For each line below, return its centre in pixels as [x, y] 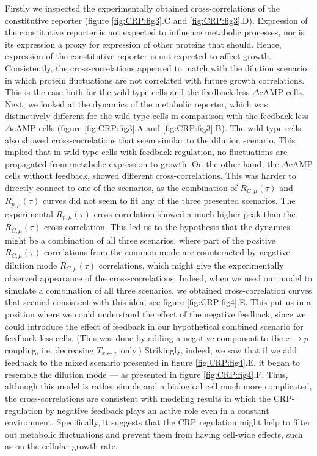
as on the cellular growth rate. [61, 446]
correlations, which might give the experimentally [191, 265]
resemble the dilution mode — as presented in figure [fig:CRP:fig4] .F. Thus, [147, 374]
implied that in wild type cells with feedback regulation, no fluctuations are [146, 152]
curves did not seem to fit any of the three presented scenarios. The [169, 201]
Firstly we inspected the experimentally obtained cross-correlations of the [142, 8]
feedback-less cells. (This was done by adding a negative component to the [144, 338]
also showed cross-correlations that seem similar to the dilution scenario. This [150, 139]
